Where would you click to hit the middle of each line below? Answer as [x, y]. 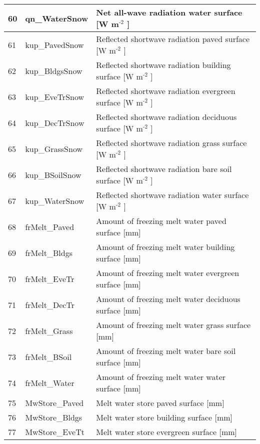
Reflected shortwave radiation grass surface [171, 143]
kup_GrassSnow [54, 148]
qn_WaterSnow [57, 18]
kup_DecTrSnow [55, 122]
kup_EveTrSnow [55, 96]
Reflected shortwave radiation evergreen [166, 91]
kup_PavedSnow [54, 44]
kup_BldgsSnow [54, 70]
